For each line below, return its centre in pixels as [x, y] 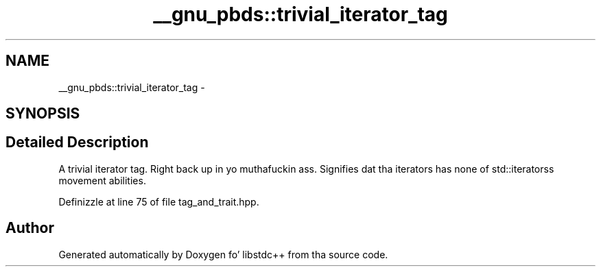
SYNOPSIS [43, 114]
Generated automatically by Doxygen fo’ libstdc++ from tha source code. [223, 254]
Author [30, 228]
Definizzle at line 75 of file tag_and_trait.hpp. [159, 201]
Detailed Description [77, 143]
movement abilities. [102, 180]
